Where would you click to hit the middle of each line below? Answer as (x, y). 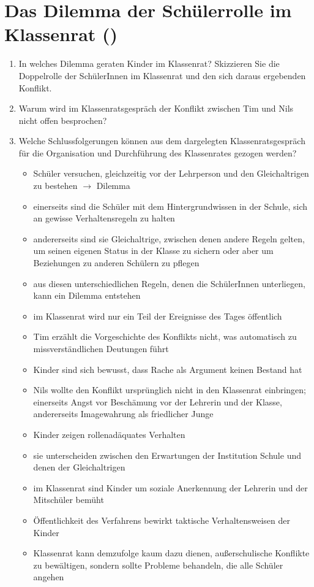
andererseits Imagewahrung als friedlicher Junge (123, 414)
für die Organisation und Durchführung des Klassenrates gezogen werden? (158, 152)
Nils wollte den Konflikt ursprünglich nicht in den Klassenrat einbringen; (170, 390)
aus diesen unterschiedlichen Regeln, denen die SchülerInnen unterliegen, (169, 283)
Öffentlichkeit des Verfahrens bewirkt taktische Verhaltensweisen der (162, 520)
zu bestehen (55, 186)
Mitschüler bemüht (69, 500)
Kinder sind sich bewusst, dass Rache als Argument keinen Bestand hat (168, 369)
